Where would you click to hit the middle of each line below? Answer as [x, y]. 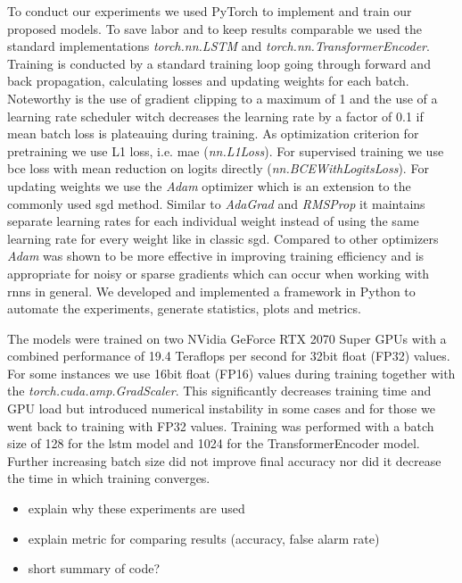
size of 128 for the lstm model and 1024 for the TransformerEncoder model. [214, 443]
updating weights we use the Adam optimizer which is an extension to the [209, 185]
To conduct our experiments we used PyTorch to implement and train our [210, 11]
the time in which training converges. [109, 478]
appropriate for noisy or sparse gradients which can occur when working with [219, 273]
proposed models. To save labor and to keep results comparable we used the [214, 28]
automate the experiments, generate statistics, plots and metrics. [184, 308]
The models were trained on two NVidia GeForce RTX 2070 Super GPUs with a [227, 338]
